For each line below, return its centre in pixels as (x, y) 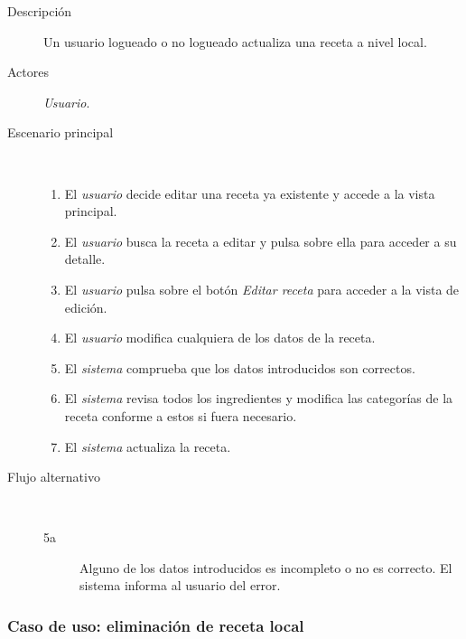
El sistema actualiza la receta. (148, 446)
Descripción (40, 11)
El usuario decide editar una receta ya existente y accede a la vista (250, 193)
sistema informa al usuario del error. (180, 585)
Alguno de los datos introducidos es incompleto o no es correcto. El (266, 567)
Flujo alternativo (54, 477)
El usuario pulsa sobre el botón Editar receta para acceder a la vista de (262, 289)
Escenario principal (61, 132)
